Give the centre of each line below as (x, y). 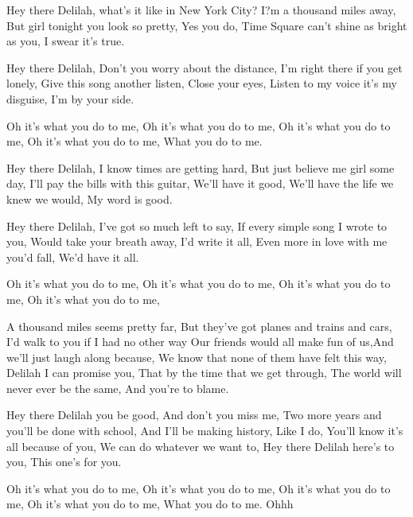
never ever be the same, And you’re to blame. (118, 388)
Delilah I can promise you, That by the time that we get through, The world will (204, 373)
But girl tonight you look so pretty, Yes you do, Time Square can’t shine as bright (207, 25)
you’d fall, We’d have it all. (73, 257)
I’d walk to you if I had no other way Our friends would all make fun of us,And (200, 342)
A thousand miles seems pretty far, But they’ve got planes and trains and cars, (199, 326)
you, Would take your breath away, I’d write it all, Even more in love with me (197, 241)
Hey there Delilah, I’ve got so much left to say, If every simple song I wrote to (197, 225)
